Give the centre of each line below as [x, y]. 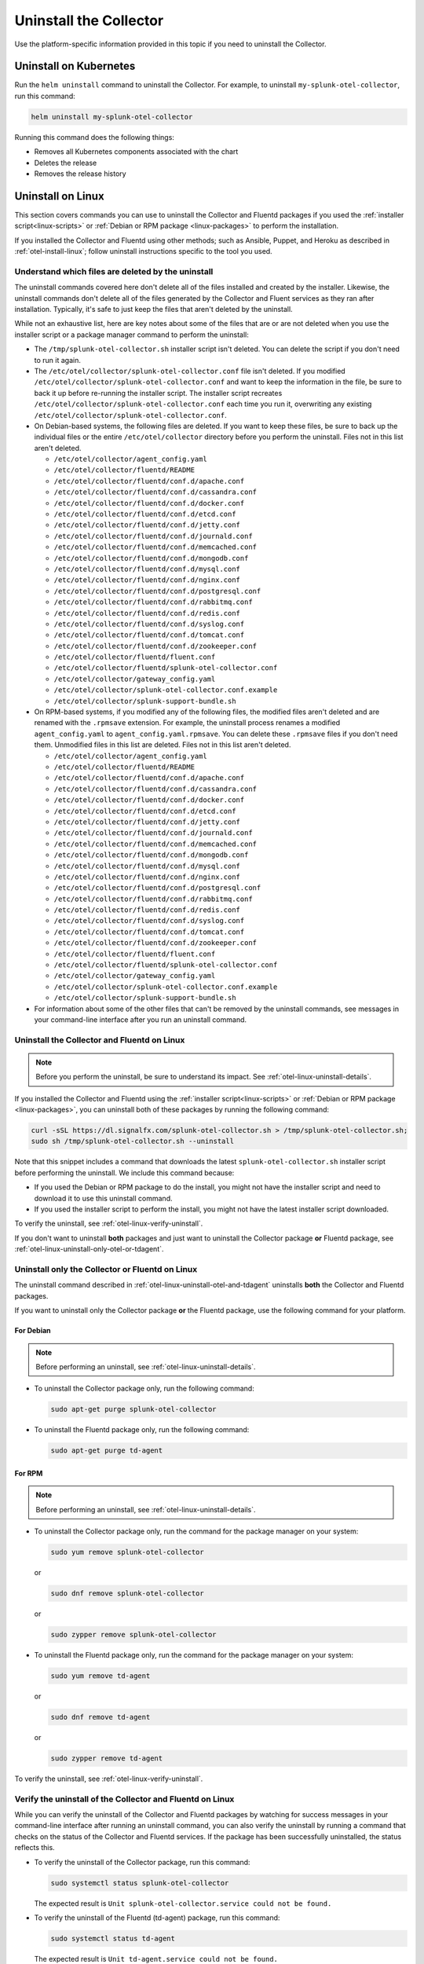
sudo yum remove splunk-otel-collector [127, 1552]
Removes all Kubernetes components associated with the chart [136, 152]
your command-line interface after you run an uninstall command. [141, 1019]
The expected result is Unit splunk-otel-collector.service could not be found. [183, 1903]
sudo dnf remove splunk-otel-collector [127, 1593]
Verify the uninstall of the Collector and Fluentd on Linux [124, 1799]
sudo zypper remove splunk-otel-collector [133, 1634]
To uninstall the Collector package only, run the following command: [144, 1389]
